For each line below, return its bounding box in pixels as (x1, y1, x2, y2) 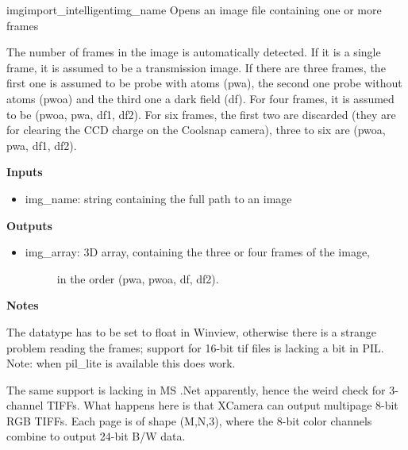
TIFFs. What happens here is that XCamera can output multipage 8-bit (46, 397, 398, 413)
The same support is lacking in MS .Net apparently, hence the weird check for (6, 381, 386, 398)
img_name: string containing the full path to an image (25, 190, 292, 206)
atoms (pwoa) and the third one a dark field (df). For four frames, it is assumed (6, 90, 395, 106)
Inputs (6, 163, 43, 180)
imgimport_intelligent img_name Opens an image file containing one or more (6, 2, 382, 17)
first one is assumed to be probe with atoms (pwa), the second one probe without (6, 75, 402, 91)
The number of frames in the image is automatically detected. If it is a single (6, 44, 381, 60)
